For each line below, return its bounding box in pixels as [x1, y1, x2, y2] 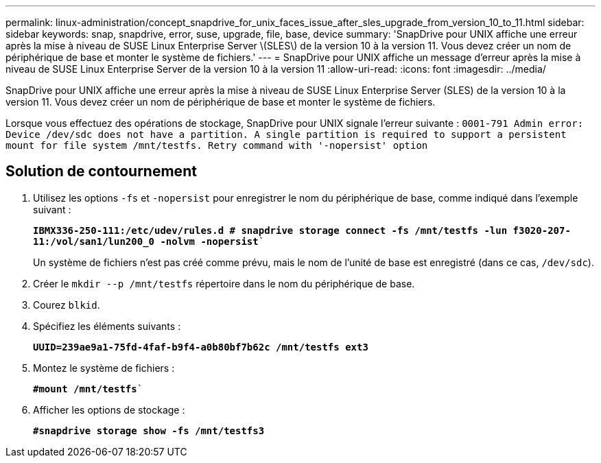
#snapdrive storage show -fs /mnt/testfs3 [33, 425, 265, 436]
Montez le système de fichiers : [33, 361, 175, 374]
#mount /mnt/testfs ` [33, 383, 143, 394]
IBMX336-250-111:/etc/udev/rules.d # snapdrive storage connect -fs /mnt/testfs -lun [33, 224, 508, 236]
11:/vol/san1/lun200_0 [33, 235, 155, 247]
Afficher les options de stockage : [33, 403, 185, 416]
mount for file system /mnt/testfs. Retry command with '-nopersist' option [5, 140, 428, 151]
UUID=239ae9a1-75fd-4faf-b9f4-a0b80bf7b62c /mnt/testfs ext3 [33, 341, 368, 353]
